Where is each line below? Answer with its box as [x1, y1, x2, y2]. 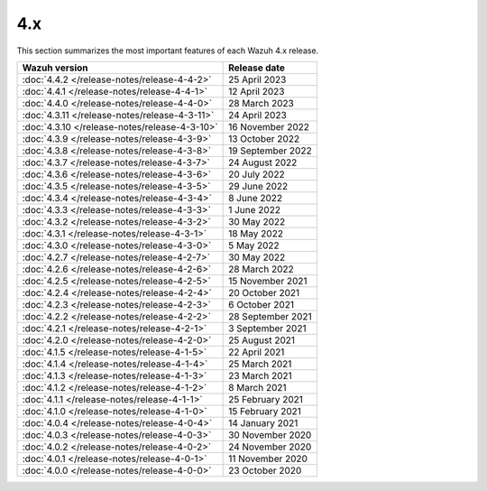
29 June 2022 [228, 180, 289, 192]
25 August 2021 [228, 334, 296, 347]
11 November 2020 [228, 452, 308, 465]
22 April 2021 [228, 346, 285, 358]
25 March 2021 [228, 357, 292, 370]
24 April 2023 [228, 108, 288, 121]
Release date [228, 61, 286, 74]
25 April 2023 [228, 73, 287, 86]
